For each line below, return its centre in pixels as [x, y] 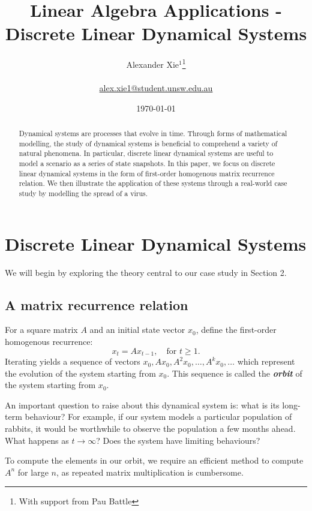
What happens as [37, 440]
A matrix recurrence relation [97, 304]
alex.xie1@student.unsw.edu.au [156, 88]
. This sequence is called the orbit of [235, 373]
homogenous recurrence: [49, 342]
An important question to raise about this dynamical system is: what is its [142, 405]
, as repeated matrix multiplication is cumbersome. [150, 472]
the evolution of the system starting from [80, 373]
